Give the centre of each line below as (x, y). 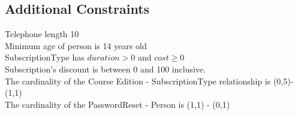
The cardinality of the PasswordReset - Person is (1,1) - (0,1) (118, 104)
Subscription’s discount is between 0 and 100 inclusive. (105, 69)
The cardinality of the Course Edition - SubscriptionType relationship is (138, 81)
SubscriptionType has (45, 57)
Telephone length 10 (42, 34)
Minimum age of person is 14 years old (76, 45)
